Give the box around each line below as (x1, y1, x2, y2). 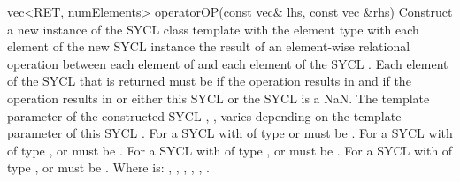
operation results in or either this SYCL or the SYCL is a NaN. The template (7, 88, 430, 107)
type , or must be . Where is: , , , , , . (7, 158, 210, 177)
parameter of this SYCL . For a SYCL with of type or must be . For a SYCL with (7, 124, 453, 142)
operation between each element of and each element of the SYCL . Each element (7, 54, 448, 72)
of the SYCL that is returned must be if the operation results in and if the (7, 72, 411, 90)
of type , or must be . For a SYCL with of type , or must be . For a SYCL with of (7, 140, 453, 159)
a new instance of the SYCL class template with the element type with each (7, 19, 419, 38)
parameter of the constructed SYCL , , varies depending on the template (7, 106, 402, 125)
